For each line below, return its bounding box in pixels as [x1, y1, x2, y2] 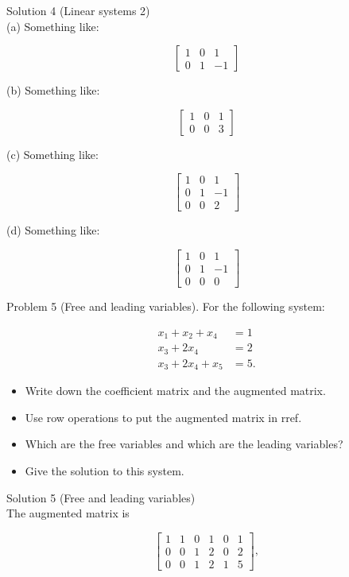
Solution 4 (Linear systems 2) [6, 2, 150, 18]
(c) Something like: [6, 145, 99, 162]
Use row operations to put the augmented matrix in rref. [25, 409, 302, 425]
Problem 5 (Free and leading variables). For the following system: [6, 298, 325, 315]
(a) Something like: [6, 17, 99, 34]
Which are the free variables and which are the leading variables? [25, 436, 343, 452]
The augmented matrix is [6, 505, 130, 521]
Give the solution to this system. [25, 462, 184, 478]
